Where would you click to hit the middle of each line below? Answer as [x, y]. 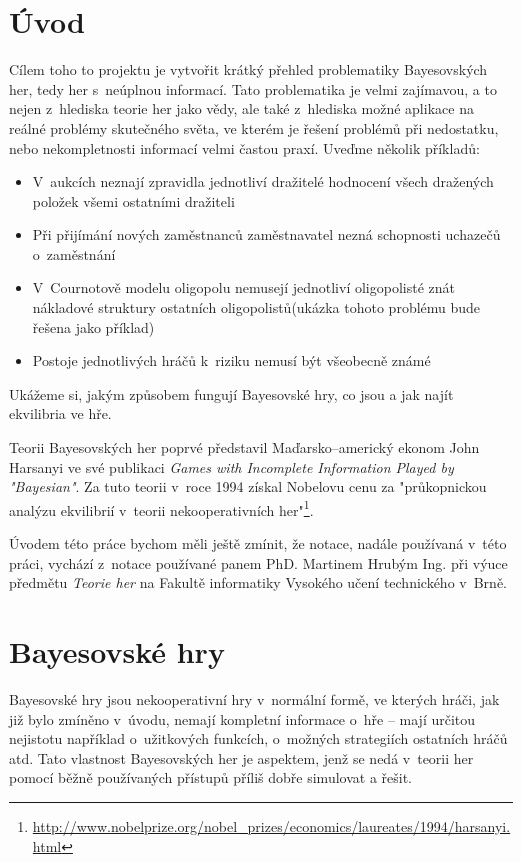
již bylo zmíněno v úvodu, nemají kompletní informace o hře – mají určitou [242, 718]
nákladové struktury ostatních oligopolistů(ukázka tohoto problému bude [256, 307]
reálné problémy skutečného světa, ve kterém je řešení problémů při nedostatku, [254, 127]
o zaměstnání [74, 253]
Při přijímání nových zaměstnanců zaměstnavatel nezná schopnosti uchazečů [266, 234]
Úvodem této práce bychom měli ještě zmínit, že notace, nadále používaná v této [258, 543]
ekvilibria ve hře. [60, 413]
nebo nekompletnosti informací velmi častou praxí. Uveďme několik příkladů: [244, 147]
